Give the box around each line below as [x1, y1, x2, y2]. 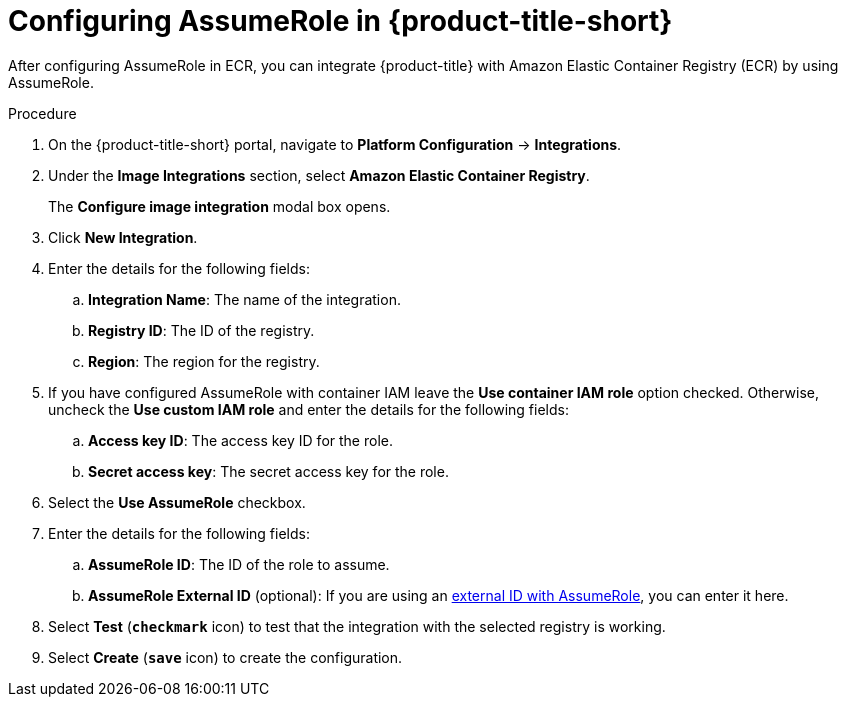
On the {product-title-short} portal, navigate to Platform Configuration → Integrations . [48, 135, 622, 153]
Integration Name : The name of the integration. [88, 290, 401, 308]
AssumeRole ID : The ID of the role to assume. [88, 555, 390, 573]
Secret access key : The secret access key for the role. [88, 462, 449, 480]
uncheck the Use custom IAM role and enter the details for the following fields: [48, 400, 569, 418]
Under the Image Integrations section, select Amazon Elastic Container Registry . [48, 166, 590, 184]
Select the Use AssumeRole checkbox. [48, 493, 306, 511]
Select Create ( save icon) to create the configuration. [48, 648, 403, 666]
